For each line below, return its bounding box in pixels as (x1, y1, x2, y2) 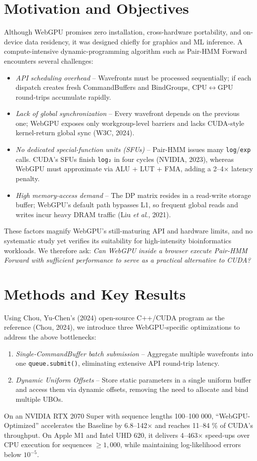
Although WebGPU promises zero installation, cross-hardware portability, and (4, 27, 241, 37)
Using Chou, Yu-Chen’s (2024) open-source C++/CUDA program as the (4, 312, 225, 322)
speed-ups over (205, 429, 250, 440)
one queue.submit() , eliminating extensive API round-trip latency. (15, 358, 219, 368)
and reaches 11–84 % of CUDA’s (155, 420, 253, 430)
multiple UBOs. (15, 394, 63, 404)
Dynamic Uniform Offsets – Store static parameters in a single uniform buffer (15, 374, 252, 384)
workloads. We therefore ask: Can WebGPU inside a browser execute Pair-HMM (4, 245, 248, 255)
